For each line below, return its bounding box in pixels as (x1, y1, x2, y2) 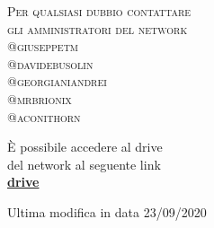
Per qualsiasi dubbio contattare (7, 2, 192, 20)
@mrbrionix (7, 89, 72, 108)
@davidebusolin (7, 54, 94, 73)
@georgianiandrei (7, 72, 107, 91)
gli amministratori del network (7, 19, 188, 38)
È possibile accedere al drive (7, 137, 163, 156)
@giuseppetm (7, 37, 79, 56)
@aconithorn (7, 107, 81, 126)
